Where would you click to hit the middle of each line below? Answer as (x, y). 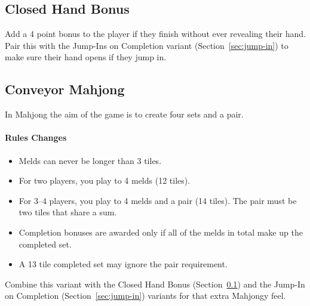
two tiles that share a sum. (68, 212)
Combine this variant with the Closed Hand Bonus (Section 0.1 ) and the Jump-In (155, 284)
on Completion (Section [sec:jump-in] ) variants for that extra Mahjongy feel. (145, 296)
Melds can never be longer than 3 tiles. (90, 160)
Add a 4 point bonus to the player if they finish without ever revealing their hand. (155, 34)
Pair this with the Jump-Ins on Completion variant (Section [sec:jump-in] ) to (147, 45)
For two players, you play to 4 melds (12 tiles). (105, 180)
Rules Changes (36, 137)
